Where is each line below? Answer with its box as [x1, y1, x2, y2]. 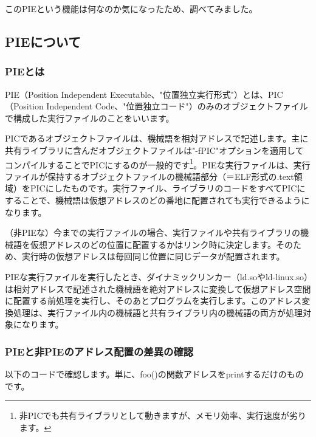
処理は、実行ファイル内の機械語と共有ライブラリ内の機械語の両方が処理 [13, 306, 303, 318]
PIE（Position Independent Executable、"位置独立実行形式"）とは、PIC [5, 88, 283, 100]
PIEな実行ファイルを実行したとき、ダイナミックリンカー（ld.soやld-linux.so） [5, 270, 309, 283]
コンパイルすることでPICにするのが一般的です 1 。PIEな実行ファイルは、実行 [5, 156, 311, 171]
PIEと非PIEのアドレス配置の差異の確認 [5, 343, 194, 359]
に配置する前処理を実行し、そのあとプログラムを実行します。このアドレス [5, 294, 302, 307]
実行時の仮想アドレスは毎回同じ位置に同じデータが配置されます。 [21, 250, 285, 263]
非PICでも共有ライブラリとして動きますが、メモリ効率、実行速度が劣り [19, 409, 306, 422]
